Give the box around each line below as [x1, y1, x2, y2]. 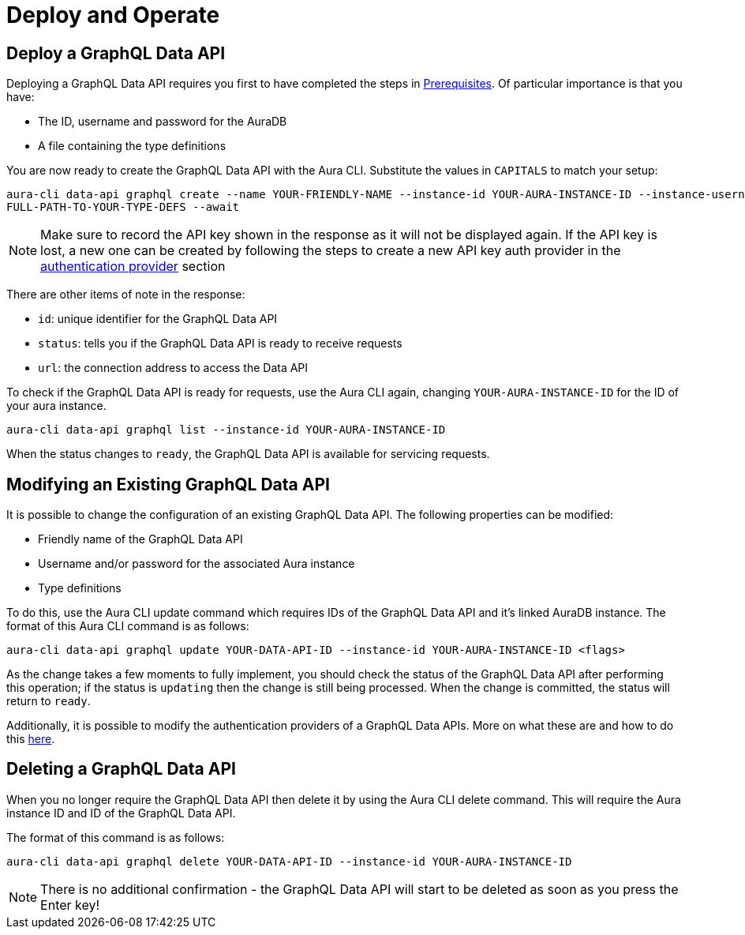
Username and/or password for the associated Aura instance [38, 557, 355, 571]
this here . [6, 732, 55, 746]
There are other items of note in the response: [6, 287, 245, 302]
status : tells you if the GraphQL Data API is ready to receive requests [38, 336, 402, 351]
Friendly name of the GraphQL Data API [38, 532, 243, 546]
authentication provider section [40, 258, 226, 275]
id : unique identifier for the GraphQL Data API [38, 312, 278, 326]
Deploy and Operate [6, 2, 220, 28]
